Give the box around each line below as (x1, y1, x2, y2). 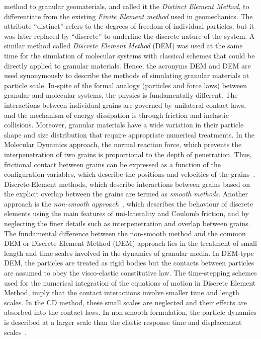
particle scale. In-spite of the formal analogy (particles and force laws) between (4, 80, 247, 90)
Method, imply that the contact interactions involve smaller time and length (4, 287, 239, 298)
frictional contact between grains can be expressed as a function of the (4, 159, 221, 169)
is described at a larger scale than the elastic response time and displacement (4, 317, 242, 327)
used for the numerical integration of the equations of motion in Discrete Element (4, 277, 256, 288)
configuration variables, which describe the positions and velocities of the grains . (4, 169, 255, 179)
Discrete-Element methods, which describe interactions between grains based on (4, 178, 250, 189)
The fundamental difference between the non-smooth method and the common (4, 228, 246, 238)
